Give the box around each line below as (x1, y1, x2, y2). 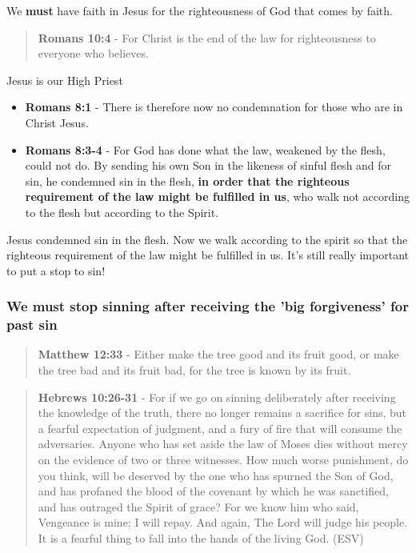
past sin (6, 315, 58, 335)
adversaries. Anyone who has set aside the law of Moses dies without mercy (38, 435, 408, 452)
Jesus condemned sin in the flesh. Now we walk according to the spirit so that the (6, 230, 408, 247)
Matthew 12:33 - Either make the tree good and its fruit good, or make (38, 346, 399, 363)
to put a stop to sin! (6, 262, 106, 279)
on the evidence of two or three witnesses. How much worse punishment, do (38, 451, 409, 468)
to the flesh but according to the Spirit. (25, 203, 219, 220)
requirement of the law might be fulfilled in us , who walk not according (25, 188, 410, 205)
